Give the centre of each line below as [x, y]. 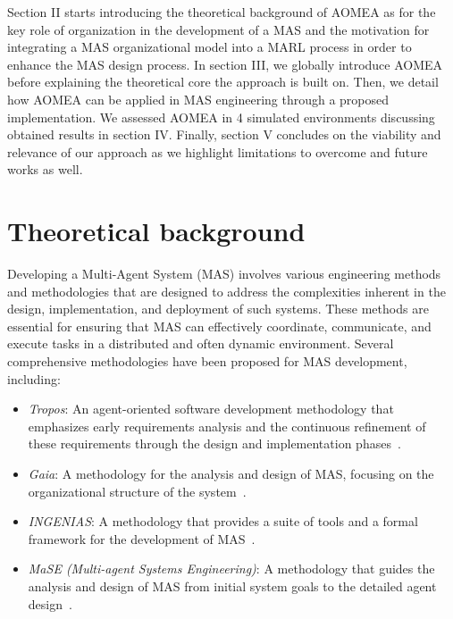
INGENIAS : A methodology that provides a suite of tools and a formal [223, 521]
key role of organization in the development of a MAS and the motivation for [218, 29]
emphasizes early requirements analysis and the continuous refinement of [227, 426]
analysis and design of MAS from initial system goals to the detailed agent [232, 586]
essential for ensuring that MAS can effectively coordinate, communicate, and [219, 326]
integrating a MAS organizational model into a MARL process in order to [210, 47]
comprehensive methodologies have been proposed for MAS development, [207, 361]
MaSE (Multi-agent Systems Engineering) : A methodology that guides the [231, 569]
